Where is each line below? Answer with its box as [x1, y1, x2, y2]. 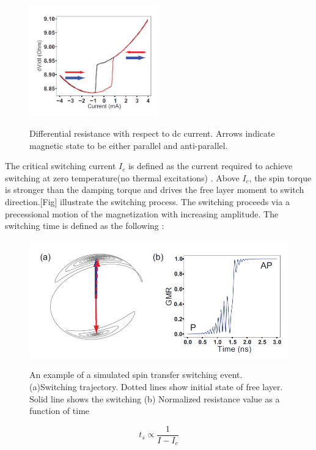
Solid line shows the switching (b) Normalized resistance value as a [29, 392, 280, 405]
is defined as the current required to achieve [128, 159, 293, 172]
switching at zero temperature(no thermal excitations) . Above [5, 171, 240, 184]
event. [220, 368, 243, 381]
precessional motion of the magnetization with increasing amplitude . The [5, 207, 279, 220]
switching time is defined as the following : [5, 219, 164, 232]
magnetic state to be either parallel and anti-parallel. [29, 139, 228, 151]
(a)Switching [29, 380, 77, 393]
